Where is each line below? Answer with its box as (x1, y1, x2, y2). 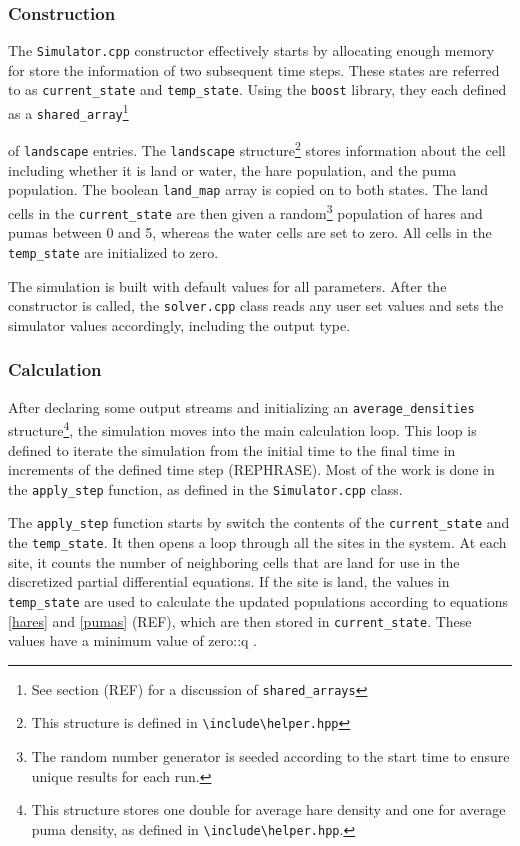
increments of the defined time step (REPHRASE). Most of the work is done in (8, 459, 495, 480)
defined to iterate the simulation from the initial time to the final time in (8, 439, 456, 460)
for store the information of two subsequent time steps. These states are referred (8, 59, 500, 80)
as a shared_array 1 (8, 100, 129, 123)
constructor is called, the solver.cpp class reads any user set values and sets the (8, 295, 504, 316)
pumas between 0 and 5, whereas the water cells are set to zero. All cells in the (8, 222, 492, 243)
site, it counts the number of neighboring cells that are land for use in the (8, 551, 460, 572)
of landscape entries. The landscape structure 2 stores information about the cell (8, 137, 506, 161)
